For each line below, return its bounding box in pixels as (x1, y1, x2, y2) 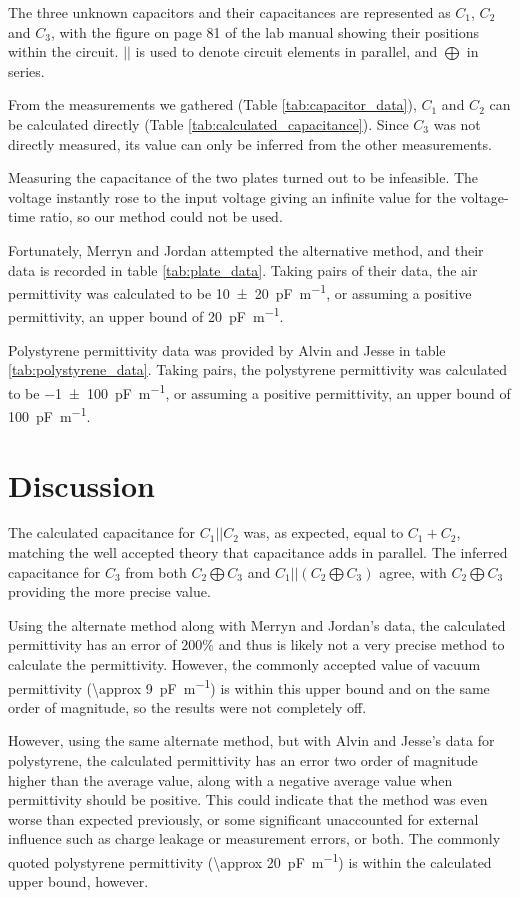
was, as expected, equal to (243, 522, 404, 543)
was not (433, 113, 481, 134)
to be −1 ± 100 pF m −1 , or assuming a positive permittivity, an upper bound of (8, 379, 511, 403)
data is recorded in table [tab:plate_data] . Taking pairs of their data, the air (8, 259, 478, 280)
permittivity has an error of (8, 634, 177, 655)
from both (125, 561, 187, 582)
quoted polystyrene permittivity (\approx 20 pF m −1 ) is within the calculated (8, 849, 492, 872)
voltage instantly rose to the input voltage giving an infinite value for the (8, 186, 456, 207)
